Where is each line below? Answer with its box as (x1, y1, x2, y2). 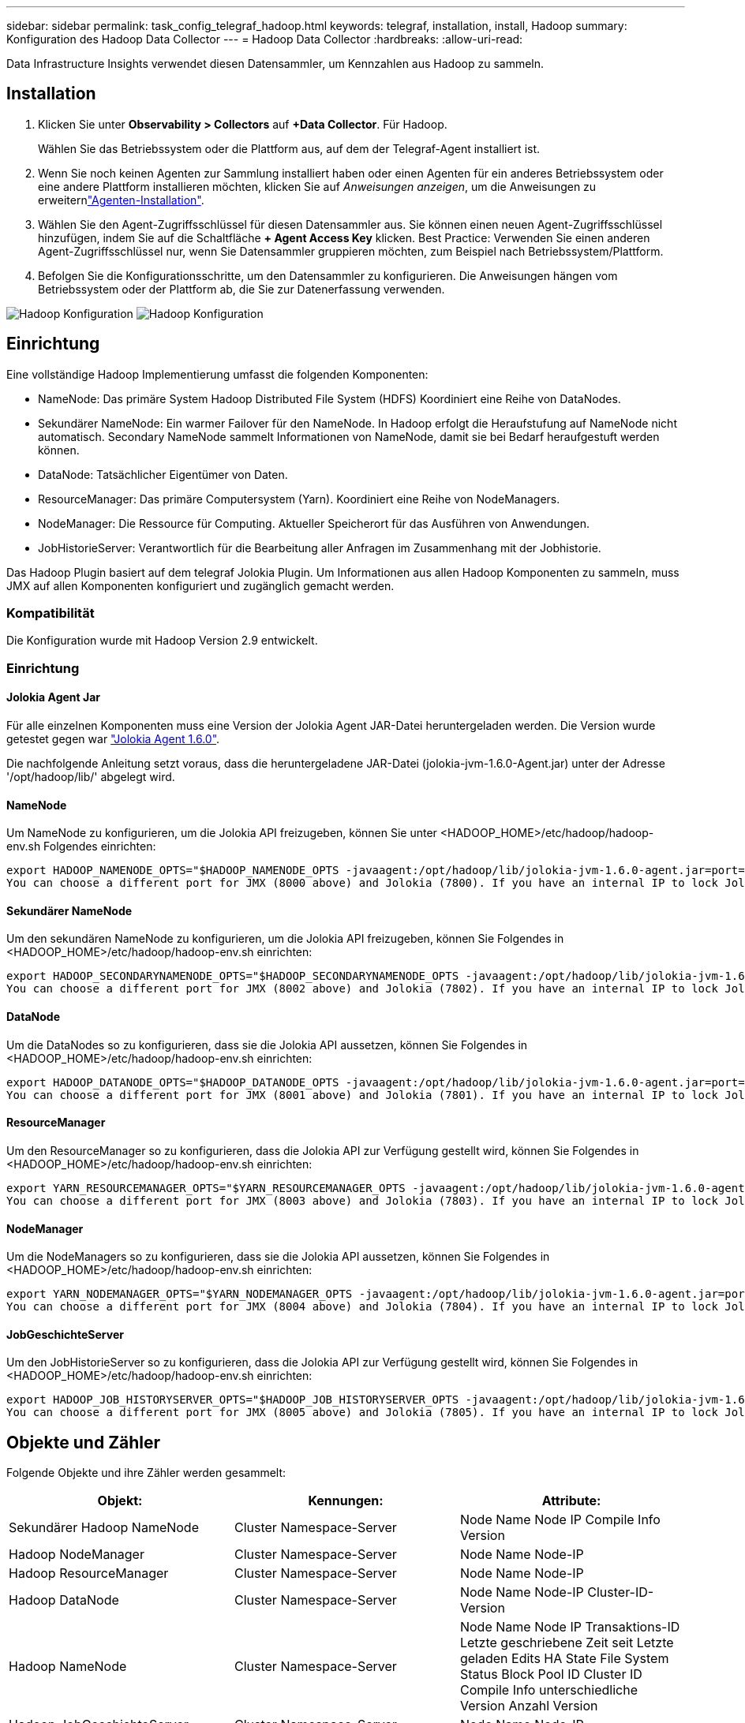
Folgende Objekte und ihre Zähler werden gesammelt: (6, 1466, 286, 1480)
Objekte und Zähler (6, 1432, 161, 1452)
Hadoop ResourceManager (9, 1565, 169, 1582)
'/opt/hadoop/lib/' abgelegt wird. (6, 770, 175, 784)
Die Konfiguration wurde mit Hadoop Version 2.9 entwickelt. (6, 634, 318, 648)
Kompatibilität (6, 605, 95, 622)
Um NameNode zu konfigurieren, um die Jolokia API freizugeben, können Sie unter (6, 826, 437, 840)
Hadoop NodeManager (9, 1546, 144, 1563)
